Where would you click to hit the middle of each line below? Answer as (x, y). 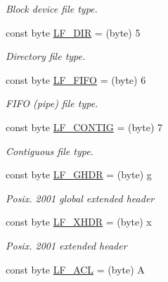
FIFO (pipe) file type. (52, 103)
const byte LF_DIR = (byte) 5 (73, 32)
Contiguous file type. (50, 151)
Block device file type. (52, 8)
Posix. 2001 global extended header (80, 198)
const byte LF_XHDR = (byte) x (79, 222)
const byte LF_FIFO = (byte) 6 (76, 79)
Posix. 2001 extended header (66, 245)
